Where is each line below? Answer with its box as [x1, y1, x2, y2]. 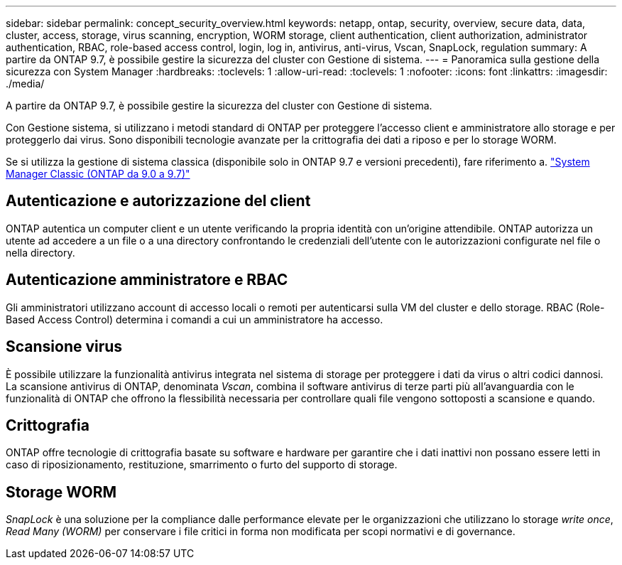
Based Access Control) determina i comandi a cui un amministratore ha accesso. [6, 313, 383, 325]
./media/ [6, 77, 45, 90]
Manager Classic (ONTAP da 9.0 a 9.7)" [6, 168, 190, 180]
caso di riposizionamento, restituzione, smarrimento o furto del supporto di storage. [6, 458, 398, 471]
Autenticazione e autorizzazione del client [6, 192, 311, 210]
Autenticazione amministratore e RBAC [6, 271, 288, 289]
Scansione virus [6, 338, 123, 356]
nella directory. [6, 246, 75, 259]
